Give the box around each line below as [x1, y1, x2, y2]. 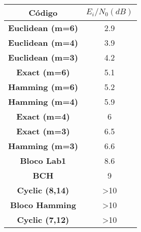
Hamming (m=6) [8, 81, 78, 93]
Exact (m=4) [16, 110, 70, 122]
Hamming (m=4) [8, 96, 78, 107]
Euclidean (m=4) [8, 37, 78, 48]
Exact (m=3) [16, 125, 70, 137]
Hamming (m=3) [8, 140, 78, 152]
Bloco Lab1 [20, 155, 66, 166]
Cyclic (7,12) [17, 214, 69, 225]
